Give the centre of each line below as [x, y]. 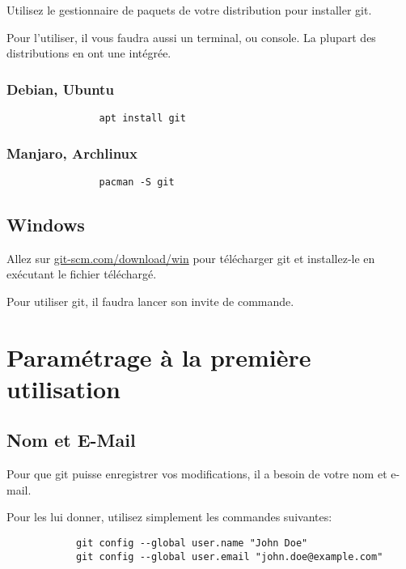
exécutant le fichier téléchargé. [82, 274]
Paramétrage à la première [159, 357]
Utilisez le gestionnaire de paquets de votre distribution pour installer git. [189, 10]
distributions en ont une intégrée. [89, 53]
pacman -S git [137, 182]
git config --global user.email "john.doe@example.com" [229, 556]
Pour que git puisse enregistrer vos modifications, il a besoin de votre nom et [197, 474]
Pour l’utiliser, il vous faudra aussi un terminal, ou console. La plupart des [191, 37]
